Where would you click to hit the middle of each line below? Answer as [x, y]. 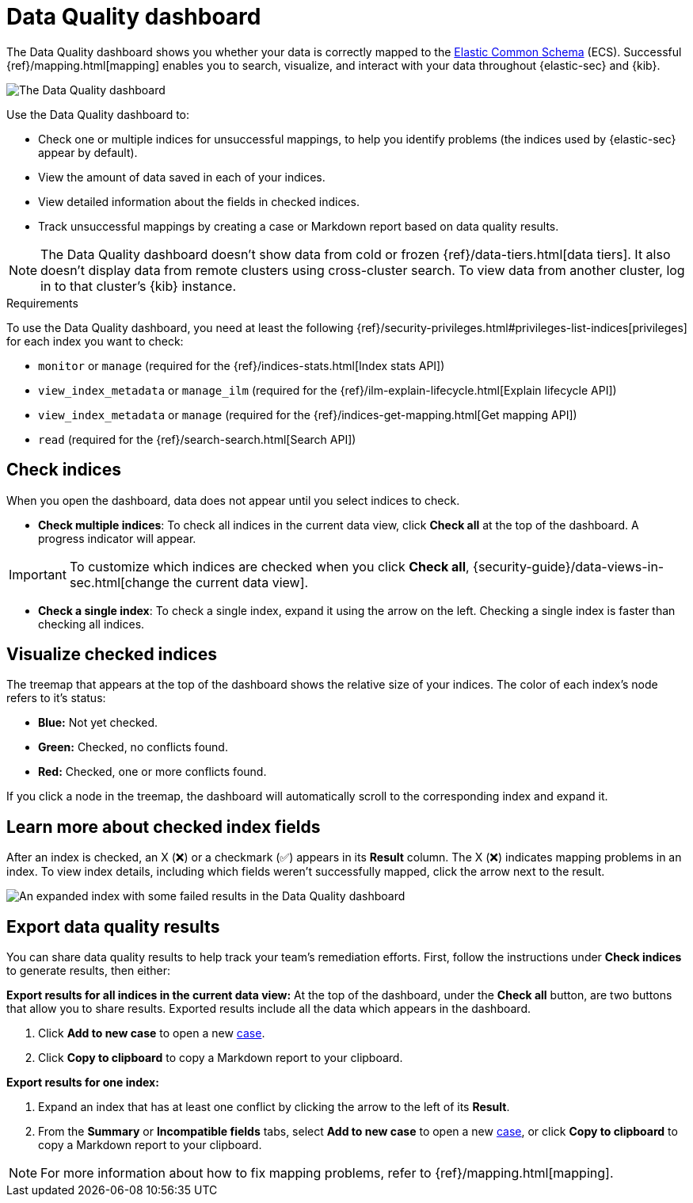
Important [38, 574]
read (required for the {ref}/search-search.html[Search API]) [197, 439]
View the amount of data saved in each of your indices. [182, 177]
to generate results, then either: [89, 971]
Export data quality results [113, 926]
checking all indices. [91, 624]
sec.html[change [119, 582]
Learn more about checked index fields [164, 827]
